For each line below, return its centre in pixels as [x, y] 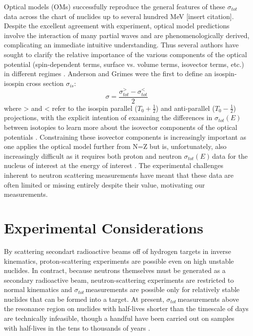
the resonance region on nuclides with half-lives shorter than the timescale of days [126, 308]
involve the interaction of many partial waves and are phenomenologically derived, [127, 35]
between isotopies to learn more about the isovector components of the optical [121, 127]
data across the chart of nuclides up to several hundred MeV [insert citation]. [119, 16]
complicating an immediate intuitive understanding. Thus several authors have [121, 45]
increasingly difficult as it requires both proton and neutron [93, 156]
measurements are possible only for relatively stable [163, 289]
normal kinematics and [38, 289]
